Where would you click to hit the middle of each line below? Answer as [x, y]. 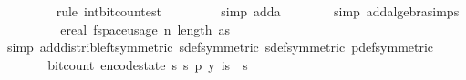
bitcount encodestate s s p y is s [148, 64]
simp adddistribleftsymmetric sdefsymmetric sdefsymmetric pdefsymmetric [220, 47]
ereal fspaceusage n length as [145, 29]
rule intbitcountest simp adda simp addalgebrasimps [258, 11]
